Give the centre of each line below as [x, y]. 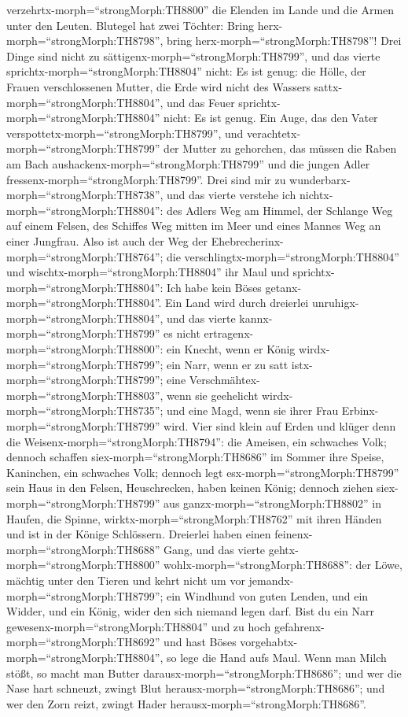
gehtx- [283, 549]
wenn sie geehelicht [213, 395]
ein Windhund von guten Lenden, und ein [268, 595]
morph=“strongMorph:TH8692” [83, 642]
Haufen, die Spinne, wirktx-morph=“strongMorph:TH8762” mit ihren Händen [194, 518]
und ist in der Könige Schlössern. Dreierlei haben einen [139, 534]
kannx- [256, 318]
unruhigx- [335, 303]
